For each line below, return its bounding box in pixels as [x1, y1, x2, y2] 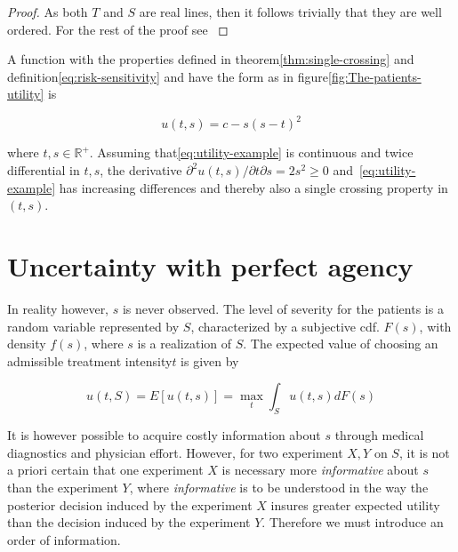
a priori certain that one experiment [7, 460, 204, 479]
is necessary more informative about [221, 460, 419, 479]
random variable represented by [7, 316, 180, 335]
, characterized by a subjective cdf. [190, 316, 380, 335]
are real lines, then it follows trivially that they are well [139, 3, 442, 20]
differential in [7, 161, 80, 180]
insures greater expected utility [270, 495, 440, 514]
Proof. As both [7, 3, 88, 20]
